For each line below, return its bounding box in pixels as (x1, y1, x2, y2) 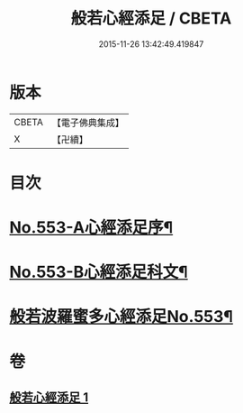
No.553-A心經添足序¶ (9, 217, 174, 238)
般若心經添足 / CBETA (70, 8, 232, 29)
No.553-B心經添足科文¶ (9, 262, 188, 282)
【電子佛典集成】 (51, 116, 124, 129)
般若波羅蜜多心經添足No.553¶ (9, 307, 234, 327)
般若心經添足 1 (9, 390, 89, 406)
